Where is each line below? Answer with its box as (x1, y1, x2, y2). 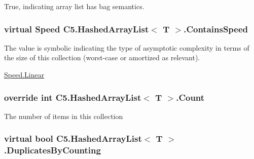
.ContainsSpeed (184, 22, 248, 35)
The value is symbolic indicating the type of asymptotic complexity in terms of (4, 42, 249, 53)
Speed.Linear (4, 69, 45, 79)
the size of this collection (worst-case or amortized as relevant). (4, 52, 200, 63)
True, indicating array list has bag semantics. (4, 1, 144, 11)
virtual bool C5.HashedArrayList (4, 132, 142, 145)
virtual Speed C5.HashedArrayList (4, 22, 149, 35)
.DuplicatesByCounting (4, 144, 101, 156)
